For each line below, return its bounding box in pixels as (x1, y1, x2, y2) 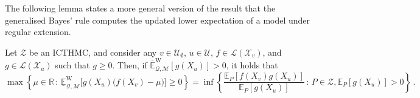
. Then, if (112, 59, 147, 71)
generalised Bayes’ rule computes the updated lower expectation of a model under (5, 13, 310, 26)
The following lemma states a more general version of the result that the (5, 2, 276, 14)
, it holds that (226, 59, 278, 71)
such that (55, 59, 90, 71)
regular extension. (5, 25, 71, 38)
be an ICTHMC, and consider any (29, 45, 157, 58)
